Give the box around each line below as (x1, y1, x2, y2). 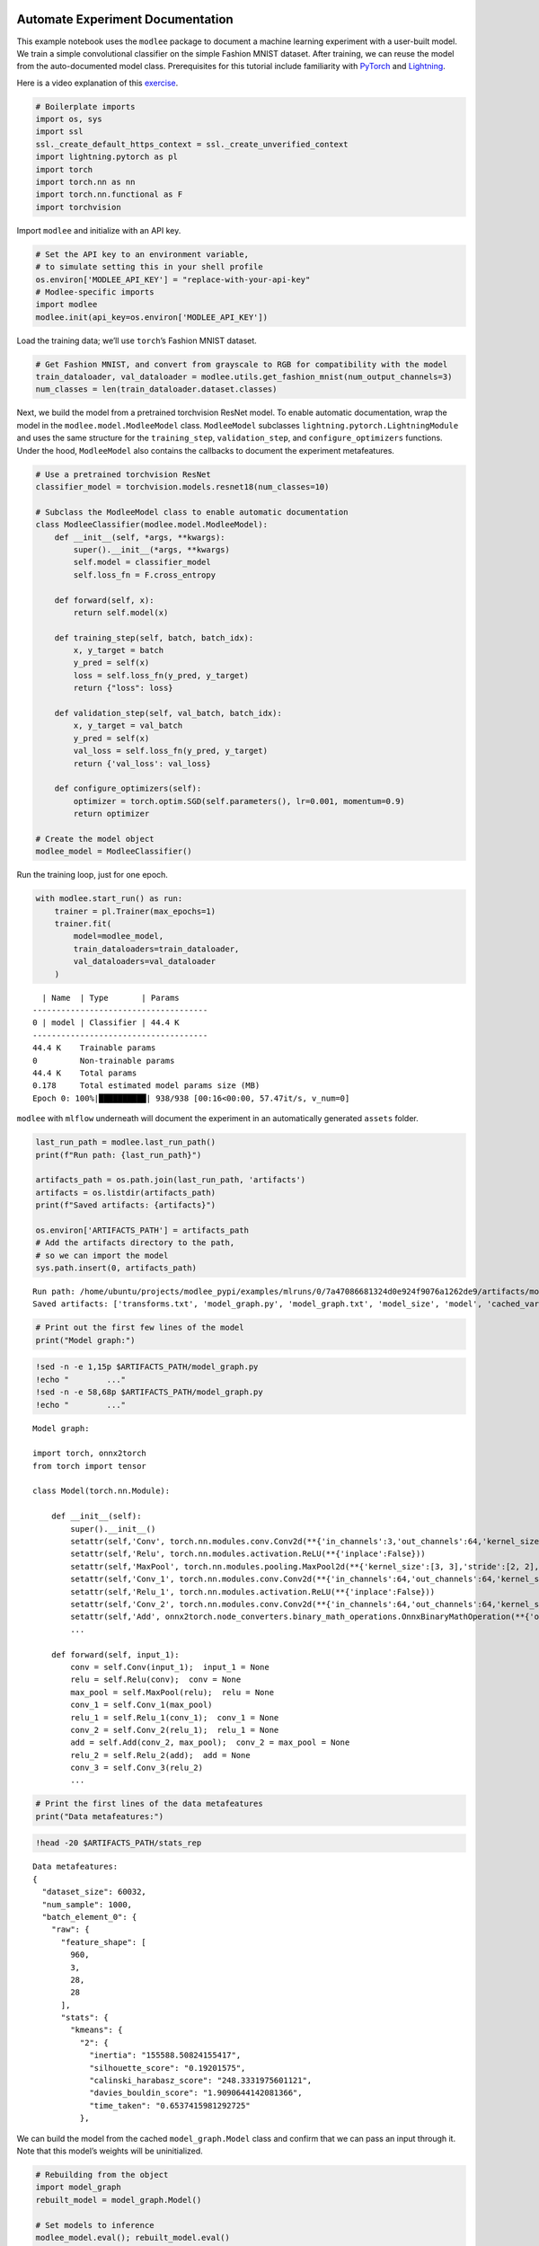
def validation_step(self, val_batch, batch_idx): (54, 708, 282, 719)
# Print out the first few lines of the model (35, 1322, 244, 1333)
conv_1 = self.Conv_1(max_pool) (70, 1700, 213, 1711)
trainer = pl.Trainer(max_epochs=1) (54, 906, 216, 916)
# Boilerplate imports (35, 102, 136, 111)
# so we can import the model (35, 1250, 169, 1260)
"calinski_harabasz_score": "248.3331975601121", (89, 2075, 313, 2086)
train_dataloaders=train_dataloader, (73, 943, 240, 954)
